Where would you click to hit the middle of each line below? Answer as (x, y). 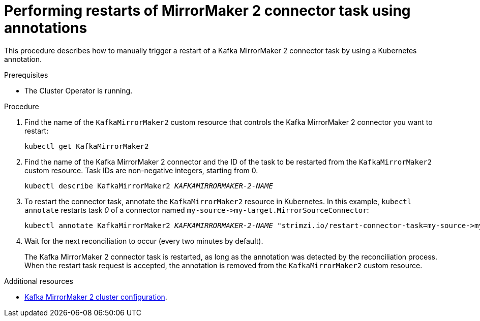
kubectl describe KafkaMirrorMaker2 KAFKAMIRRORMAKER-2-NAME (149, 186)
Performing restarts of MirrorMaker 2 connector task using (207, 11)
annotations (46, 28)
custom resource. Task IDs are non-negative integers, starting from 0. (141, 170)
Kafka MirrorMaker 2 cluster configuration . (96, 297)
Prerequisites (26, 75)
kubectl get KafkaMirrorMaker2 (87, 146)
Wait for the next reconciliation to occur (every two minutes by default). (144, 241)
